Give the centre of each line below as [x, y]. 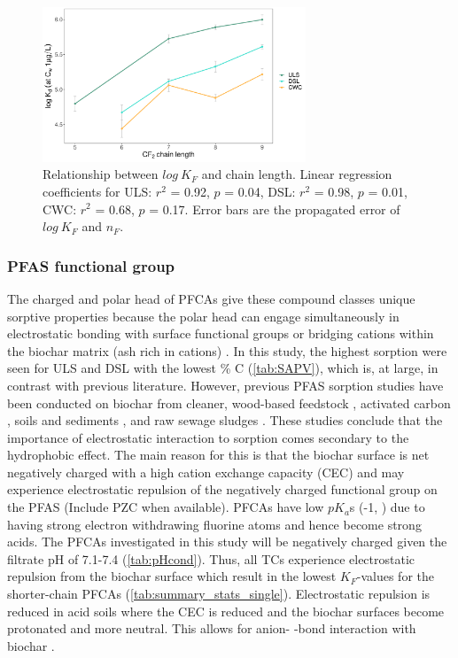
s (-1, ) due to [387, 507]
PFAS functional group [91, 265]
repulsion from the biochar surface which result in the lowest [172, 576]
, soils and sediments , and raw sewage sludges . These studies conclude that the [225, 420]
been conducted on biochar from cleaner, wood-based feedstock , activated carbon [229, 403]
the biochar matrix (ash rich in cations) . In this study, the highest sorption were [227, 350]
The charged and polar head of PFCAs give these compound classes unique [211, 298]
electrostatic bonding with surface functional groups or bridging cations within [221, 333]
